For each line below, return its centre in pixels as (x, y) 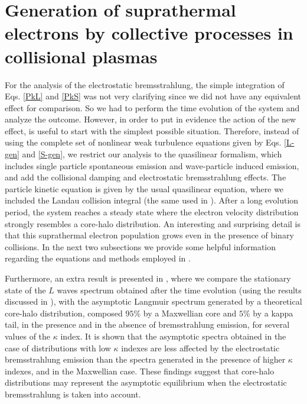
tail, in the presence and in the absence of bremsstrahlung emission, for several (147, 324)
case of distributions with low (58, 348)
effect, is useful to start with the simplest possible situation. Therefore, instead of (152, 130)
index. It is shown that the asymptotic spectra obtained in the (173, 336)
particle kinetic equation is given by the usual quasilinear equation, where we (144, 188)
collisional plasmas (81, 56)
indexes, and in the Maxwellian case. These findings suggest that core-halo (140, 371)
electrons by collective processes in (149, 33)
